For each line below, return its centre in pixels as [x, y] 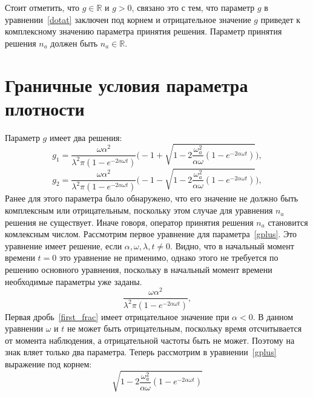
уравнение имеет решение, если [64, 245]
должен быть [74, 43]
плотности [45, 108]
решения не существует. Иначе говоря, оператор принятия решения [129, 222]
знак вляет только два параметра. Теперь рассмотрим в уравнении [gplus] [141, 352]
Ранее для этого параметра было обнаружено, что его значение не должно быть [152, 198]
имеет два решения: [86, 137]
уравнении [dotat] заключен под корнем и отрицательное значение [128, 19]
